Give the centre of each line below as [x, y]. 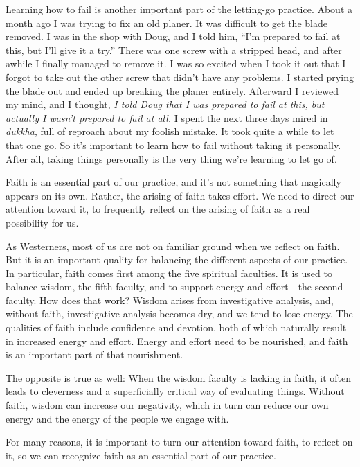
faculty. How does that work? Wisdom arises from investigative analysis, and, [170, 300]
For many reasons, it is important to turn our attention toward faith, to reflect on [179, 442]
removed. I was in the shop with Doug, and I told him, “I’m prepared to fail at [173, 36]
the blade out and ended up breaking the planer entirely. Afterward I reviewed [172, 90]
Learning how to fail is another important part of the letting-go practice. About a [179, 9]
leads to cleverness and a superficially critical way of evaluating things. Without [175, 391]
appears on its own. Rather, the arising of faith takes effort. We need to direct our [180, 195]
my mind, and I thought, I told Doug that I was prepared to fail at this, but [165, 104]
